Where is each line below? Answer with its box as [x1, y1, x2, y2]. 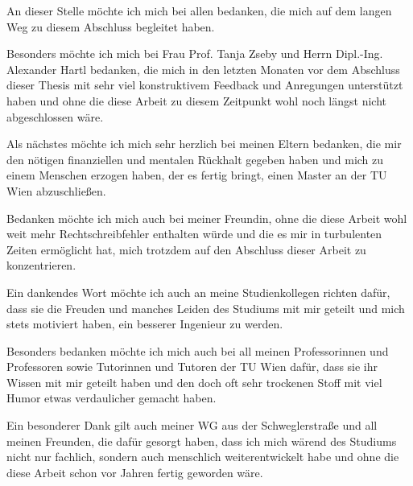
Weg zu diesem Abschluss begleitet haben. [6, 18, 215, 35]
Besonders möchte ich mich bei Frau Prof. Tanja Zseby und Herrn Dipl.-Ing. [6, 45, 383, 62]
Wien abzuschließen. [6, 182, 106, 199]
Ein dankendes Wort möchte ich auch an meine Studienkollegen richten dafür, [6, 283, 390, 300]
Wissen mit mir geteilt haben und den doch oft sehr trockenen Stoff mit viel [6, 373, 382, 390]
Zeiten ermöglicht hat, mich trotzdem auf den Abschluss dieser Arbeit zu [6, 241, 366, 257]
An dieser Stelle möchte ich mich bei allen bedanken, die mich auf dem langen [6, 2, 392, 19]
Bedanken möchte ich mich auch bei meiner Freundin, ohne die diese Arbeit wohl [6, 209, 407, 226]
